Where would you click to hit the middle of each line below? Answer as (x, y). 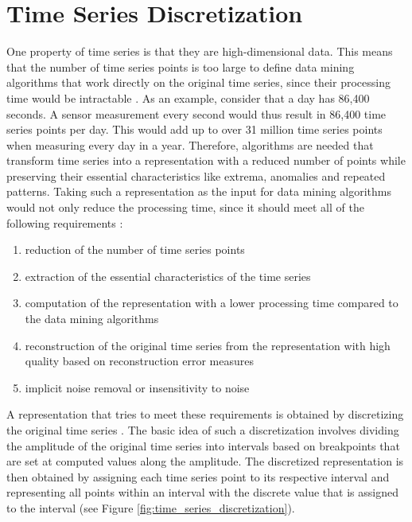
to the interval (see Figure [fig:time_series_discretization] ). (151, 507)
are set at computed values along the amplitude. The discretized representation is (205, 461)
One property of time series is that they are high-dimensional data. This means (200, 51)
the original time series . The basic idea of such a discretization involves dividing (203, 430)
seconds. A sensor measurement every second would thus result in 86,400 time (196, 113)
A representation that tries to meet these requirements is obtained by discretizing (205, 414)
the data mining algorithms (92, 319)
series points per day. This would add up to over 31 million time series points (194, 129)
